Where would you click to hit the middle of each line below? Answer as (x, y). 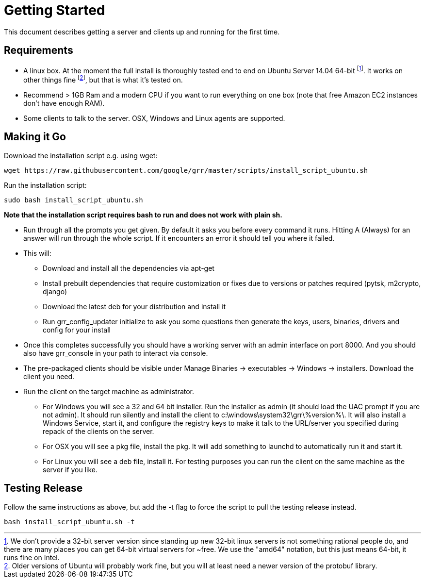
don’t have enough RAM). (64, 103)
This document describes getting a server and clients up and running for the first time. (142, 32)
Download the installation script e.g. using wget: (81, 155)
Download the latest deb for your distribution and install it (134, 306)
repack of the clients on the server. (98, 431)
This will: (37, 253)
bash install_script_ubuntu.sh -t (69, 522)
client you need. (49, 376)
